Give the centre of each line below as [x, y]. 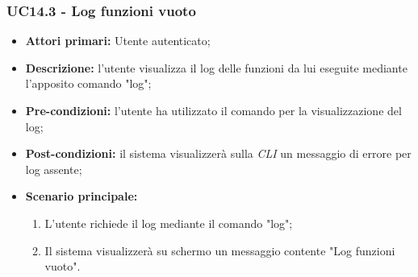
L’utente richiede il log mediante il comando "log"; [169, 223]
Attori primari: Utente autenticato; [118, 41]
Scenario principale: [82, 196]
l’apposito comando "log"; [88, 83]
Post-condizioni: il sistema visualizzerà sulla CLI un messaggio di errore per [218, 153]
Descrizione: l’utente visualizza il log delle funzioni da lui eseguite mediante [216, 67]
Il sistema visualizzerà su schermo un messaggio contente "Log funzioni [220, 250]
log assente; [54, 169]
